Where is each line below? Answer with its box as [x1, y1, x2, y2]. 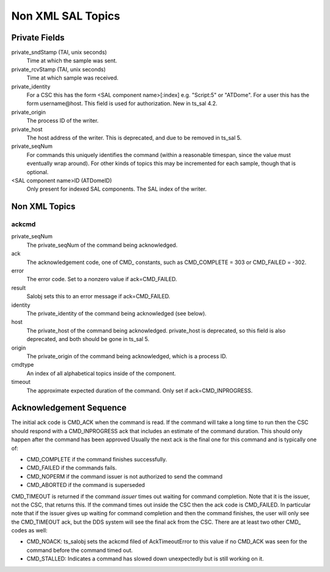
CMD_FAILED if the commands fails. [26, 464, 117, 472]
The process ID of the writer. [26, 117, 99, 125]
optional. [26, 168, 49, 175]
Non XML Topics [11, 202, 76, 212]
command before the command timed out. [26, 546, 133, 554]
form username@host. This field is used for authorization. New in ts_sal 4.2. [26, 100, 218, 107]
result [11, 284, 26, 291]
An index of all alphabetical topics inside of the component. [26, 370, 177, 377]
